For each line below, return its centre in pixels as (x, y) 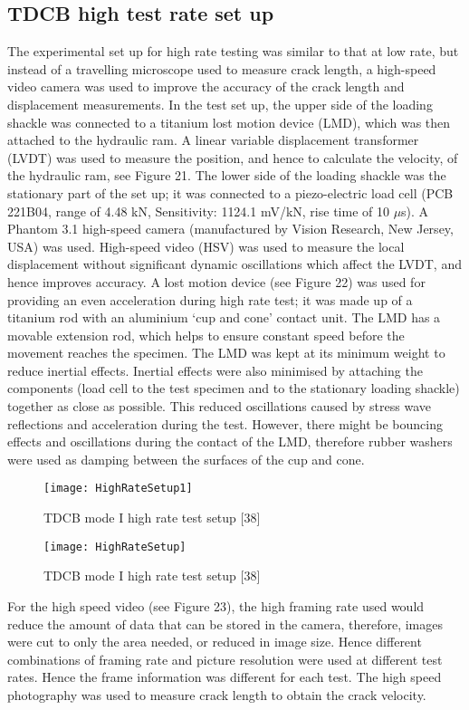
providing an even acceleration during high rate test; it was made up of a (210, 299)
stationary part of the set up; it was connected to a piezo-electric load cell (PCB (230, 192)
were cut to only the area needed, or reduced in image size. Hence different (215, 642)
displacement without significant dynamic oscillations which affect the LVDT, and (234, 264)
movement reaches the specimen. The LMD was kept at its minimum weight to (226, 353)
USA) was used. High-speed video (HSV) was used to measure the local (206, 246)
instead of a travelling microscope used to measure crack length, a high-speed (222, 68)
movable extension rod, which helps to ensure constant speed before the (206, 335)
